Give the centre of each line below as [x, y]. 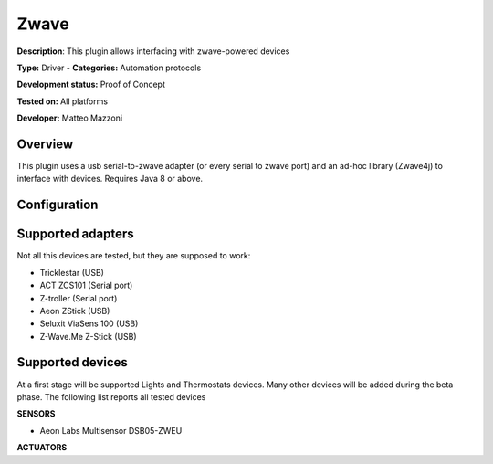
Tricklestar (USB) [72, 272]
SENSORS [36, 414]
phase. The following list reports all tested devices [111, 396]
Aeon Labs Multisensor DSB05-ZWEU [111, 430]
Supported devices [72, 362]
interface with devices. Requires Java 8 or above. [110, 179]
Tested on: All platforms [63, 101]
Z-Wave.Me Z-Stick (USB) [88, 336]
